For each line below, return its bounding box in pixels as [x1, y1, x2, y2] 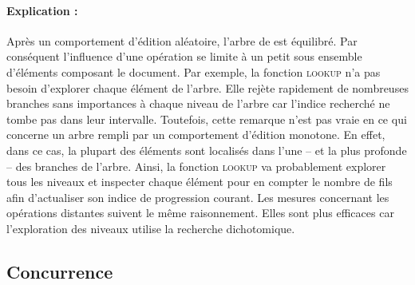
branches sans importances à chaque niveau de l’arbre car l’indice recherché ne [6, 95, 390, 112]
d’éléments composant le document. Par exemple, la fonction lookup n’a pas [6, 63, 381, 80]
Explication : [6, 2, 78, 18]
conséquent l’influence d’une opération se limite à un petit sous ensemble [6, 48, 362, 65]
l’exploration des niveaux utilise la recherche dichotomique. [6, 220, 295, 236]
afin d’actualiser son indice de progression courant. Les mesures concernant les [6, 188, 389, 205]
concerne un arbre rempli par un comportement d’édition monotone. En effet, [6, 126, 385, 143]
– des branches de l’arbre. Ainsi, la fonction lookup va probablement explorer [6, 157, 386, 174]
